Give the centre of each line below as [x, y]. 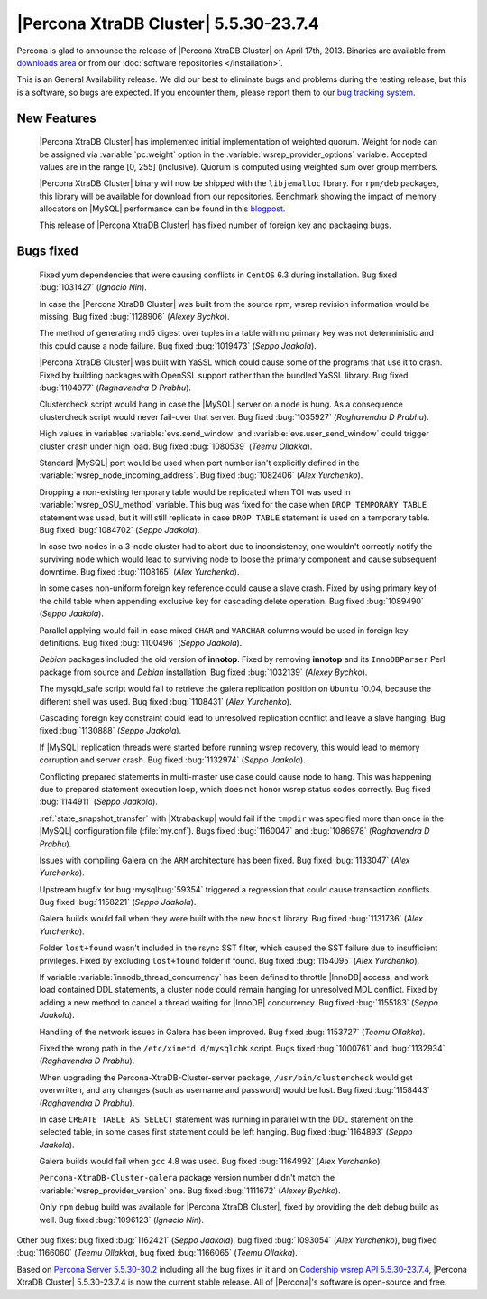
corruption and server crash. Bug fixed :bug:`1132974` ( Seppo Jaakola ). [172, 760]
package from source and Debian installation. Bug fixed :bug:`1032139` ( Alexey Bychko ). [203, 672]
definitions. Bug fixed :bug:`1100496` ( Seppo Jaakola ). [141, 643]
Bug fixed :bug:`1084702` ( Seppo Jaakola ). [119, 529]
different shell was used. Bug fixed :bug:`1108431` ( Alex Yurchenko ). [165, 701]
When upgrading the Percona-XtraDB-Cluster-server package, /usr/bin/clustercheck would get [226, 1077]
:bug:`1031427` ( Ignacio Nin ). [93, 287]
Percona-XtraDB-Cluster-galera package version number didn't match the [187, 1178]
